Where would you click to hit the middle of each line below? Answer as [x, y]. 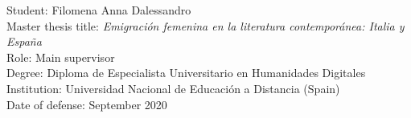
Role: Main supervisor [61, 57]
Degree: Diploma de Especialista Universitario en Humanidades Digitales [186, 73]
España [24, 41]
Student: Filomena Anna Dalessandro [99, 10]
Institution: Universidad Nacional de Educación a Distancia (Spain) [173, 88]
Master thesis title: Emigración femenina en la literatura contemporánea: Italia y [205, 25]
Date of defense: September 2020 [87, 104]
